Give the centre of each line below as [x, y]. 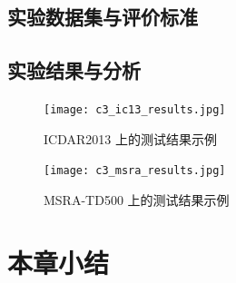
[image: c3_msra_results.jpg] [135, 171]
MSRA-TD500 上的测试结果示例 [137, 199]
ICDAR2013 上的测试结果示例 [130, 138]
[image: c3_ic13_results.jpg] [135, 109]
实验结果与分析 [74, 70]
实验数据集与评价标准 [103, 17]
